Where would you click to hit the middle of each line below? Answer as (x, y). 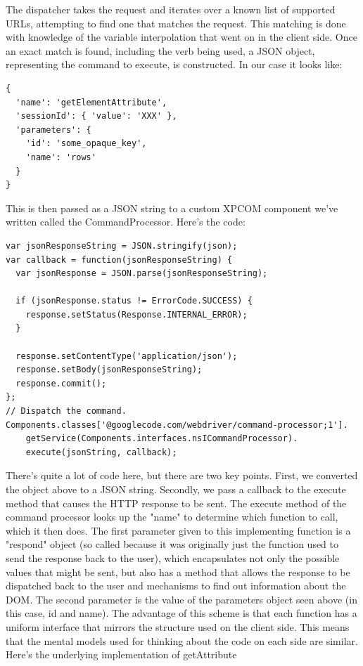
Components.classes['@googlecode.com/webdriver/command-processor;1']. (177, 425)
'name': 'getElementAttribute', (91, 102)
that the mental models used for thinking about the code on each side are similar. (182, 640)
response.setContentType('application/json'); (127, 356)
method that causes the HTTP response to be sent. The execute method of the (176, 503)
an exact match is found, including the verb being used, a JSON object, (160, 50)
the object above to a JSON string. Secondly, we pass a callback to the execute (176, 489)
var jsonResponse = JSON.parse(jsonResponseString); (142, 274)
